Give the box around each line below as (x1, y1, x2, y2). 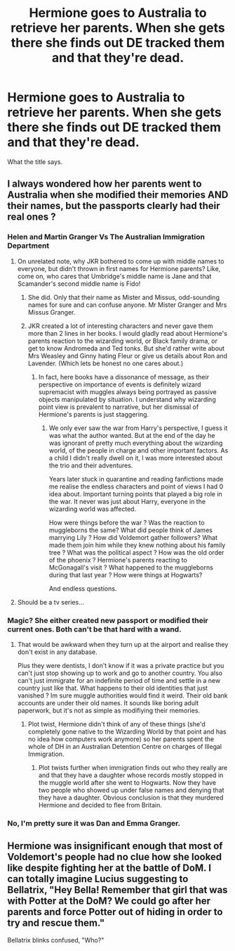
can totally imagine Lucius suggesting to (7, 873, 189, 885)
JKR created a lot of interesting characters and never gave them (27, 322, 213, 330)
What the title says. (7, 157, 63, 166)
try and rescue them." (7, 917, 105, 929)
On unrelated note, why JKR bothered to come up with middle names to (17, 257, 224, 265)
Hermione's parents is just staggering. (38, 410, 149, 418)
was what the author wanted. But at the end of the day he (48, 431, 215, 439)
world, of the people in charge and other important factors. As (48, 446, 229, 455)
